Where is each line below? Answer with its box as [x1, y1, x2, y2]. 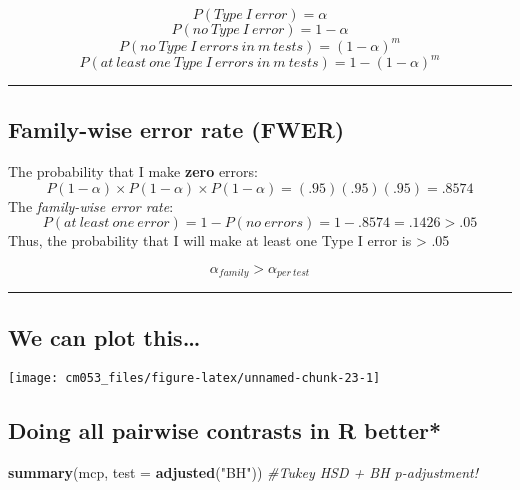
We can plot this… [8, 321, 201, 352]
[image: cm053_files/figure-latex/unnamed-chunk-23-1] [8, 370, 381, 385]
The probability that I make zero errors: [8, 161, 258, 182]
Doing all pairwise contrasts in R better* [8, 414, 442, 445]
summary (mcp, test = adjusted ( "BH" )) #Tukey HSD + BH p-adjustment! [8, 461, 478, 482]
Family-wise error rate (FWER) [8, 114, 345, 145]
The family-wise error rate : [8, 195, 174, 216]
